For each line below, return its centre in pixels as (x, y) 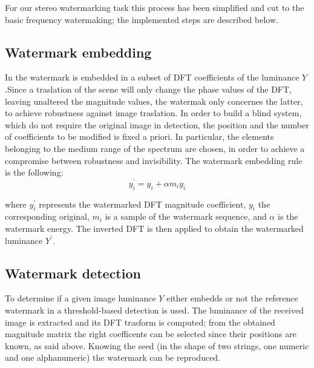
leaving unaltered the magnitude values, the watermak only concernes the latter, (154, 101)
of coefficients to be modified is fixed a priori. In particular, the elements (139, 136)
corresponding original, (47, 216)
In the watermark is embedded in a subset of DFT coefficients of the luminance (152, 77)
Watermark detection (73, 273)
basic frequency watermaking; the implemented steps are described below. (142, 19)
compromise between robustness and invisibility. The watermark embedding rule (154, 160)
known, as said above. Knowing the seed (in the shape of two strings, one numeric (157, 345)
